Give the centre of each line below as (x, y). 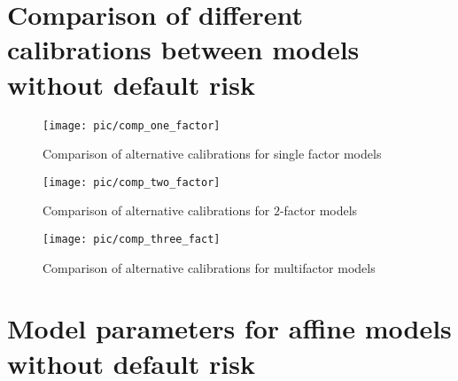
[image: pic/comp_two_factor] (132, 182)
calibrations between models (183, 49)
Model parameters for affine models (229, 328)
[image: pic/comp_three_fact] (132, 239)
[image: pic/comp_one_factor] (132, 125)
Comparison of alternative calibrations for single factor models (212, 154)
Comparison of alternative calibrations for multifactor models (209, 267)
